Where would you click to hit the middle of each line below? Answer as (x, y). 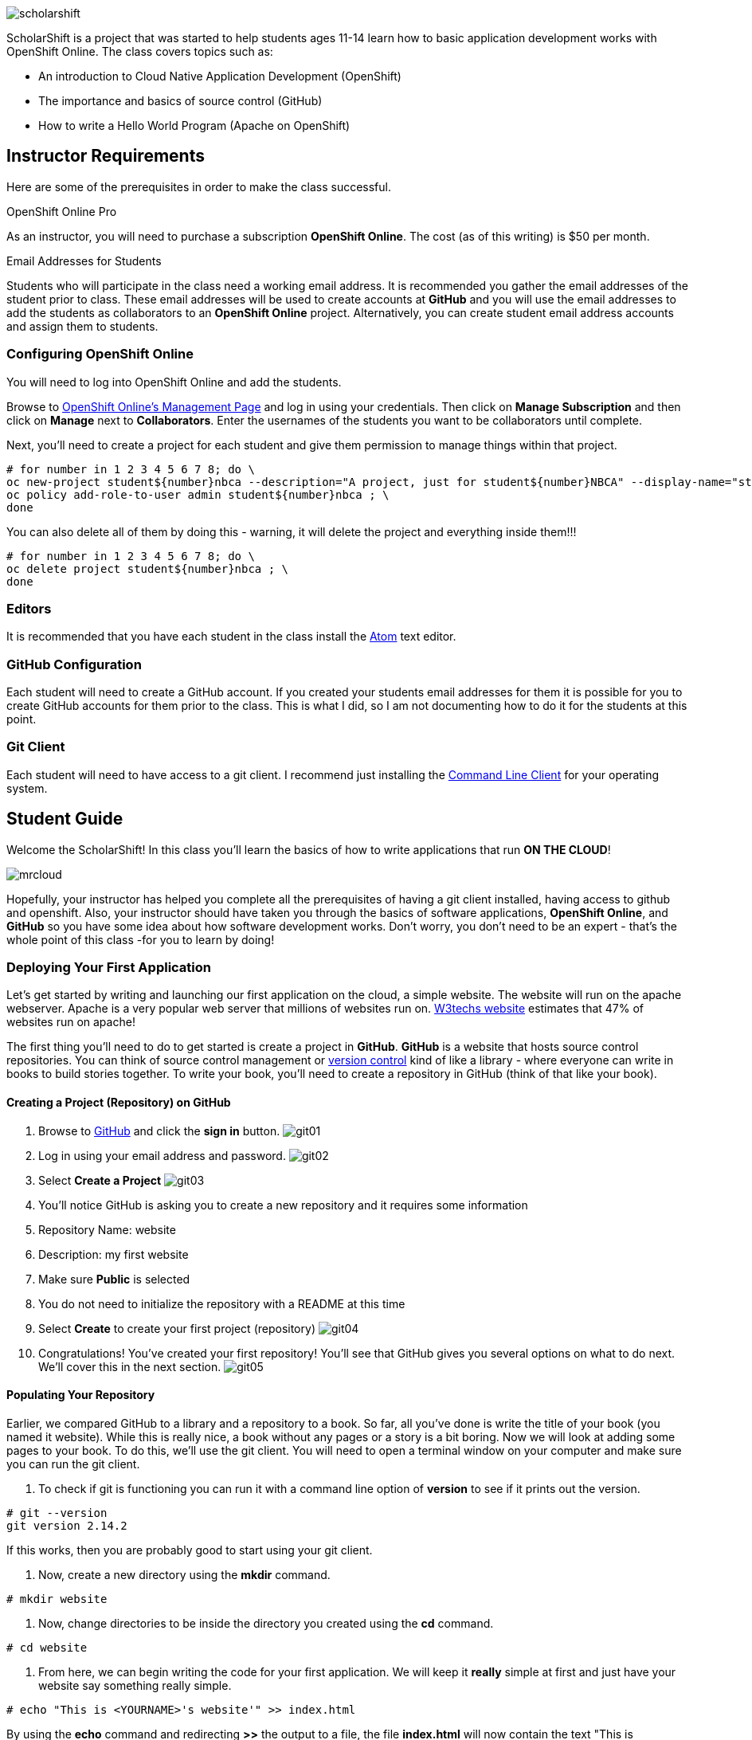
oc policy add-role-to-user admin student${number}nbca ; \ (198, 494)
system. (27, 788)
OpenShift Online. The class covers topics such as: (140, 51)
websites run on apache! (71, 1022)
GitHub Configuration (74, 664)
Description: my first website (114, 1254)
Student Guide (65, 819)
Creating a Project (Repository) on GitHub (119, 1103)
